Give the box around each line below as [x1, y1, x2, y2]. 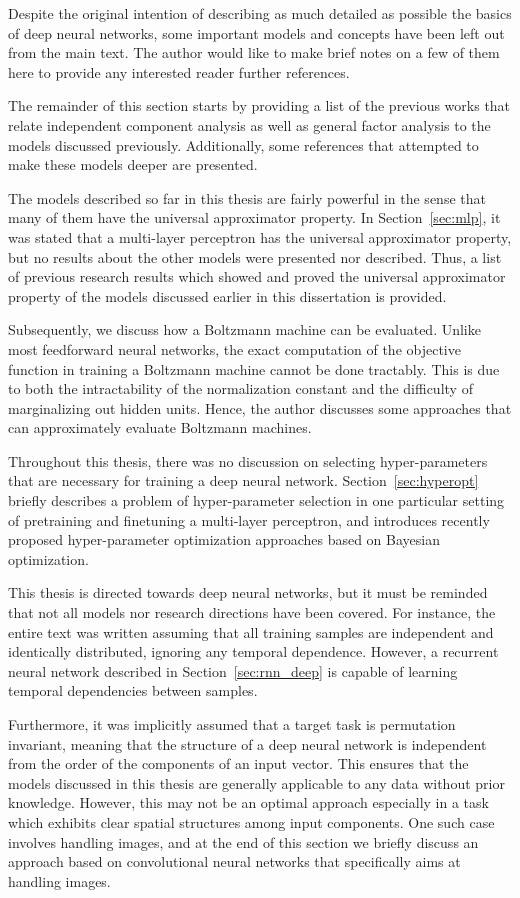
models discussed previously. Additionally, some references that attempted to [8, 134, 479, 155]
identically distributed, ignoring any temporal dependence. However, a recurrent [8, 641, 499, 662]
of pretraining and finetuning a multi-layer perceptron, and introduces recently [8, 509, 490, 530]
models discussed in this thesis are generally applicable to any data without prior [8, 772, 505, 793]
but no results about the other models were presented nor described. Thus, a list [8, 246, 502, 267]
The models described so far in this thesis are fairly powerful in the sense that [8, 187, 486, 208]
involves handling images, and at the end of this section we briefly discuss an [8, 831, 479, 852]
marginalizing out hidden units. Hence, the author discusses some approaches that [8, 397, 512, 418]
